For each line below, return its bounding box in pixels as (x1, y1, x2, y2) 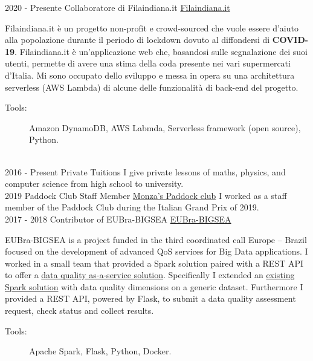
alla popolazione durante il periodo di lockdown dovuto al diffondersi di (5, 33, 270, 46)
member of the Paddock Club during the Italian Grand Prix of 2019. (5, 201, 259, 213)
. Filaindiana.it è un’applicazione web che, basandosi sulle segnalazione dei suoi (15, 45, 308, 57)
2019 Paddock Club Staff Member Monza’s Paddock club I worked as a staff (5, 189, 287, 201)
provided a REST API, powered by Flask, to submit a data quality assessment (5, 292, 296, 305)
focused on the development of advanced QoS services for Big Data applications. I (5, 245, 308, 258)
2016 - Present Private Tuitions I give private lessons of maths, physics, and (5, 165, 286, 178)
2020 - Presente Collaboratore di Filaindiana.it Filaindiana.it (5, 1, 230, 13)
